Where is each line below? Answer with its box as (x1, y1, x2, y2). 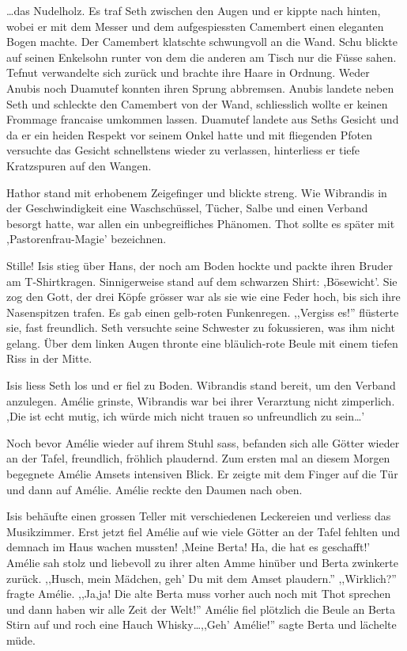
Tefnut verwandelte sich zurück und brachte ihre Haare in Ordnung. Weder (6, 64, 370, 81)
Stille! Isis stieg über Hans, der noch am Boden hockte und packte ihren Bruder (6, 257, 393, 273)
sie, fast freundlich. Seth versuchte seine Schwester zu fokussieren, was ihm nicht (6, 319, 395, 336)
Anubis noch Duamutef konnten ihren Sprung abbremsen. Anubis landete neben (6, 79, 394, 96)
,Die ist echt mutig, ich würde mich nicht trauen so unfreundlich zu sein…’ (6, 408, 365, 424)
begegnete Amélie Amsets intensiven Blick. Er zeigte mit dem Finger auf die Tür (6, 466, 398, 482)
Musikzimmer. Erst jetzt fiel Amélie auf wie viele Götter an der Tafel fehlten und (6, 523, 400, 539)
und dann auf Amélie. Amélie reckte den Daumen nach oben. (6, 481, 303, 497)
